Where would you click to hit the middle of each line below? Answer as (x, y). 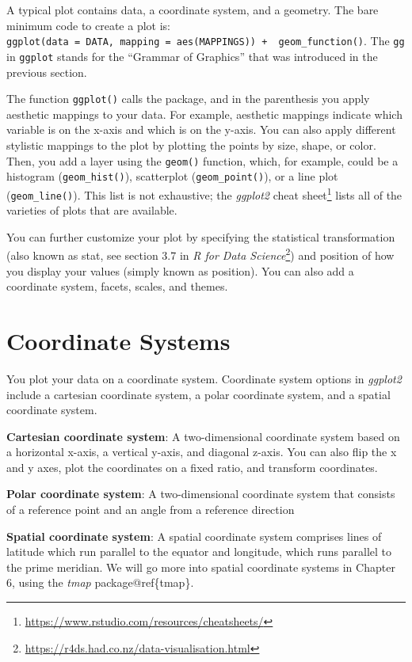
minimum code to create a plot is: (88, 25)
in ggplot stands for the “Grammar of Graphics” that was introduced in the (192, 56)
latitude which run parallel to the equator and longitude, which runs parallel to (199, 552)
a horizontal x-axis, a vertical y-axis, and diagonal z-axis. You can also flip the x (202, 452)
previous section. (47, 72)
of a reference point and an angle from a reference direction (151, 510)
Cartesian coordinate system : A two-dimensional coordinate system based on (203, 436)
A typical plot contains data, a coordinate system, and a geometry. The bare (193, 10)
